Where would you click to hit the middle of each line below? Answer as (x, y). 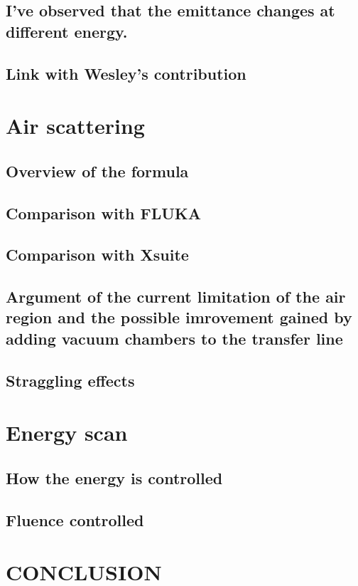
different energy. (67, 31)
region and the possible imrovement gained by (179, 317)
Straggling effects (70, 380)
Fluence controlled (75, 519)
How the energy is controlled (114, 477)
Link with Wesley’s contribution (126, 73)
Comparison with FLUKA (104, 213)
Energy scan (67, 433)
